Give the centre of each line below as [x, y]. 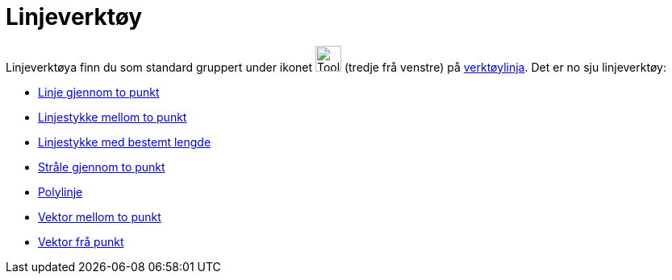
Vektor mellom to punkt [100, 216]
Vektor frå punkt [81, 241]
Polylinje [61, 191]
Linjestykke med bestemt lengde [125, 142]
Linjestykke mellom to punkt [113, 117]
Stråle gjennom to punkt [102, 167]
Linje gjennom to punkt [99, 92]
